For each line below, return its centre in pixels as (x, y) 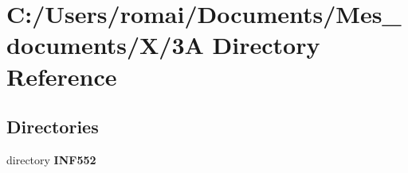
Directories (53, 127)
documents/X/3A (105, 45)
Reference (62, 76)
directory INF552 (51, 159)
